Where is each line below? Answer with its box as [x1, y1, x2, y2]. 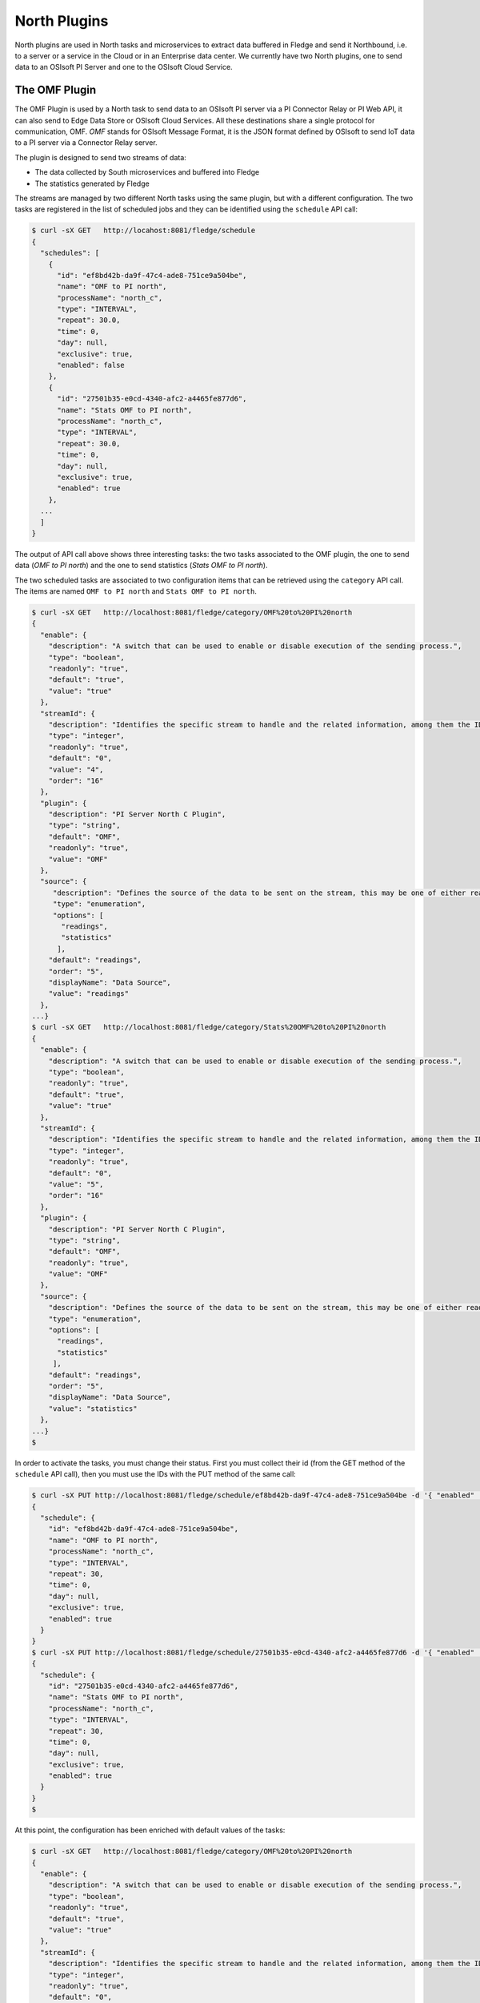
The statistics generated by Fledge [34, 179, 150, 188]
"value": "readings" [48, 989, 130, 998]
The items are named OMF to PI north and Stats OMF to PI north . [14, 586, 258, 596]
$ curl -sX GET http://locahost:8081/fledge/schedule [31, 226, 256, 236]
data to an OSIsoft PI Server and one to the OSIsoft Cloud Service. [14, 62, 233, 72]
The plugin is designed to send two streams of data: [14, 152, 187, 162]
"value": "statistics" [48, 1404, 138, 1413]
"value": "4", [48, 765, 104, 774]
